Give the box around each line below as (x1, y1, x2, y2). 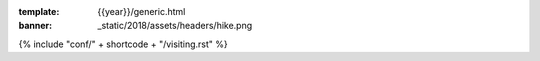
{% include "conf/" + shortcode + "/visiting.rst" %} (18, 38, 229, 50)
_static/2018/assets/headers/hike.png (97, 20, 253, 32)
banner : (18, 20, 53, 32)
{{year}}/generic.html (97, 6, 186, 17)
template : (18, 6, 60, 17)
